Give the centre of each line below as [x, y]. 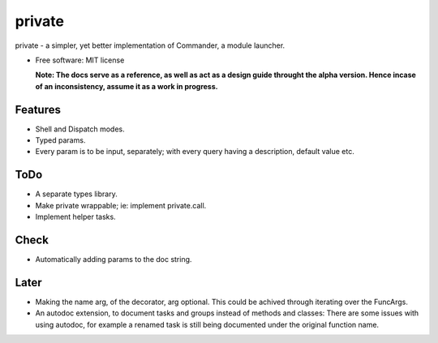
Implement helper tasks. [76, 217]
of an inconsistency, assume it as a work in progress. [127, 86]
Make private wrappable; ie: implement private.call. [121, 205]
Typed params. [60, 140]
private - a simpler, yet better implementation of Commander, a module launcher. [150, 45]
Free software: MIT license [80, 60]
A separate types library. [76, 194]
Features [38, 109]
